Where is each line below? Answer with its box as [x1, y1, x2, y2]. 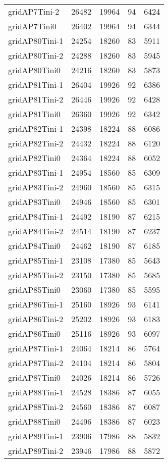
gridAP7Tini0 [8, 20, 57, 32]
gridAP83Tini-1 [8, 167, 64, 178]
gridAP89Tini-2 [8, 445, 64, 456]
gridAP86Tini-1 [8, 298, 64, 310]
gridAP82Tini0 [8, 152, 61, 164]
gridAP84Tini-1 [8, 211, 64, 222]
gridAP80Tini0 [8, 64, 61, 76]
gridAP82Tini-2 [8, 137, 64, 149]
